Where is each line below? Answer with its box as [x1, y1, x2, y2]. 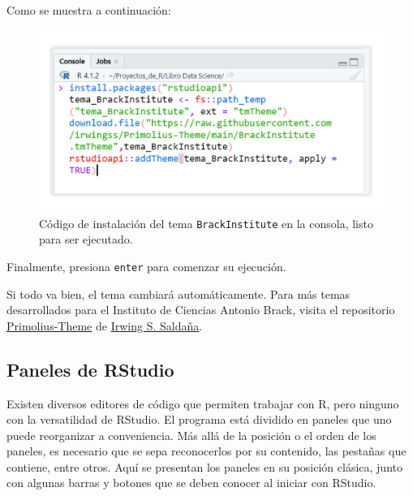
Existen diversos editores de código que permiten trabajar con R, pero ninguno [6, 395, 399, 412]
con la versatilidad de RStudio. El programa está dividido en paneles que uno [6, 411, 392, 428]
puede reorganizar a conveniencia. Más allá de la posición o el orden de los [6, 426, 376, 443]
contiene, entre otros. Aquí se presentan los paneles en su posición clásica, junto [6, 458, 402, 475]
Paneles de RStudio [6, 356, 174, 382]
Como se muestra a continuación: [6, 2, 171, 18]
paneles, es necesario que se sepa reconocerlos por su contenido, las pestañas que [6, 442, 407, 459]
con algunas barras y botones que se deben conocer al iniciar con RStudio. [6, 474, 376, 491]
